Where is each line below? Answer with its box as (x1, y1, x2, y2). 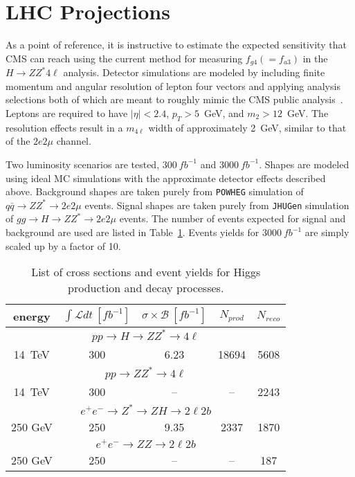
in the (302, 51, 328, 65)
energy (13, 307, 51, 324)
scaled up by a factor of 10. (6, 238, 121, 253)
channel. (56, 134, 91, 148)
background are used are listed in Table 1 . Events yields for (6, 225, 260, 240)
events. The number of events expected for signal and (119, 211, 346, 226)
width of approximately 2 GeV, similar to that (148, 120, 347, 134)
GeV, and (203, 105, 244, 120)
